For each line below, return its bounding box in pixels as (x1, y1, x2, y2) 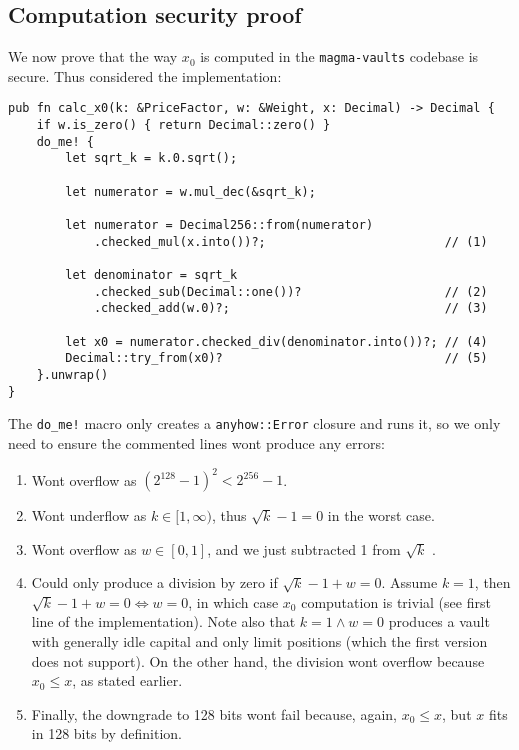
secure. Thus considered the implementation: (8, 65, 282, 86)
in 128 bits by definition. (31, 723, 183, 744)
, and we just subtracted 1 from (207, 538, 401, 559)
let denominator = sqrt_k (65, 268, 238, 283)
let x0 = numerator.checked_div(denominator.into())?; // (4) (65, 334, 488, 349)
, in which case (188, 591, 279, 612)
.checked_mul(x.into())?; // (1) (93, 234, 488, 249)
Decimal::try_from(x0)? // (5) (65, 351, 488, 366)
